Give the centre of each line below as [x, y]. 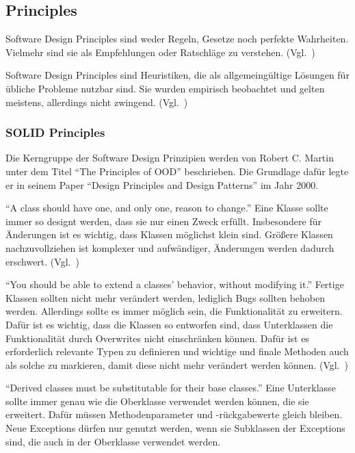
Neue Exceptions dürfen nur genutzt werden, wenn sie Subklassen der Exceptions [175, 428]
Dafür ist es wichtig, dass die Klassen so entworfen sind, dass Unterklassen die [169, 324]
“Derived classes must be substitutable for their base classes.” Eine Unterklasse [171, 388]
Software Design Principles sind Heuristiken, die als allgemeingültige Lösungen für [177, 75]
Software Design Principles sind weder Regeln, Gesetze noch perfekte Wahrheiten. [177, 39]
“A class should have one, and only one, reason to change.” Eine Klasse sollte [167, 208]
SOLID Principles [55, 132]
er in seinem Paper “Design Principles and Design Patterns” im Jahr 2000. [162, 184]
